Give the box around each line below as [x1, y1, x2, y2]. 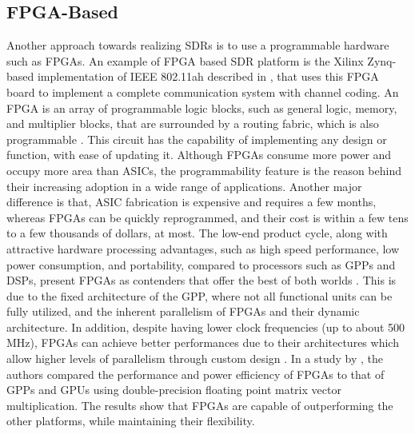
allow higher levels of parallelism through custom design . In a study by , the [6, 350, 384, 367]
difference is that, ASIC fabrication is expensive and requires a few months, [6, 193, 377, 210]
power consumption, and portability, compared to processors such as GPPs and [6, 256, 396, 273]
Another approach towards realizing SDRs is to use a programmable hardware [6, 37, 389, 54]
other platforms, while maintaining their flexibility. [6, 412, 255, 429]
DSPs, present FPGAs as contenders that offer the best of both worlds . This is [6, 272, 397, 289]
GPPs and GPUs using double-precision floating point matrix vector [6, 381, 341, 398]
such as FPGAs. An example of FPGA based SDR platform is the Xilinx [6, 52, 364, 69]
